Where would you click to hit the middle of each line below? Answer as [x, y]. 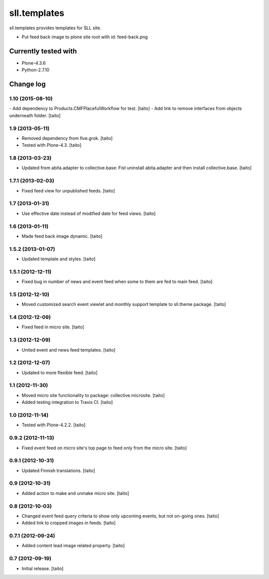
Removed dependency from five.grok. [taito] [67, 138]
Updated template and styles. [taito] [59, 259]
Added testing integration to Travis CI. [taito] [67, 402]
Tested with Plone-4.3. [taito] [52, 145]
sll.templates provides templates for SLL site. [55, 28]
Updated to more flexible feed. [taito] [60, 373]
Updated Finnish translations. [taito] [59, 471]
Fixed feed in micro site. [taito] [53, 327]
